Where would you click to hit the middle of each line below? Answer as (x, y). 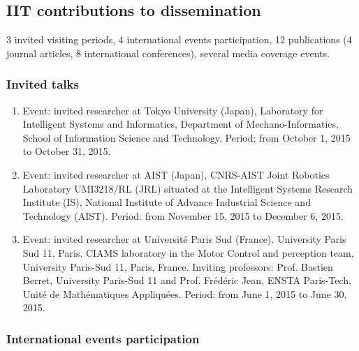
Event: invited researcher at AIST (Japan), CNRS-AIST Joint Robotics (176, 174)
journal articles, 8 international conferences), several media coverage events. (168, 53)
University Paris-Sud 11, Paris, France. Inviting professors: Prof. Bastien (178, 266)
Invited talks (43, 84)
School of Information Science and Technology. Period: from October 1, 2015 (186, 137)
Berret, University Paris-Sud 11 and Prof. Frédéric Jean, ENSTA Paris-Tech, (187, 280)
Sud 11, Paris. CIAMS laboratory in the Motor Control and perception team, (188, 252)
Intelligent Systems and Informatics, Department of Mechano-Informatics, (181, 124)
